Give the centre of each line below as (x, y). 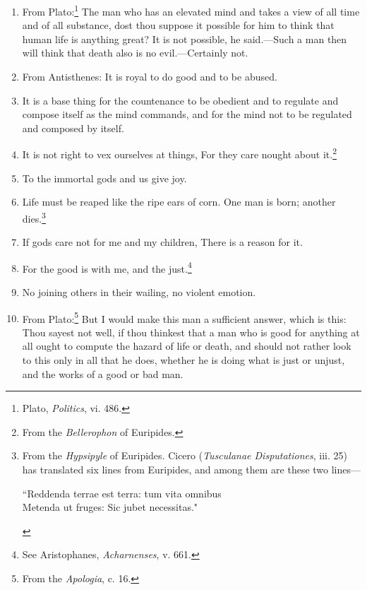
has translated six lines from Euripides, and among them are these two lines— (192, 469)
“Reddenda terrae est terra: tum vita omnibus (122, 493)
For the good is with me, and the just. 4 (107, 267)
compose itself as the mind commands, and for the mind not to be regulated (187, 114)
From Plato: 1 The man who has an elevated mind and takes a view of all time (191, 10)
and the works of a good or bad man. (103, 373)
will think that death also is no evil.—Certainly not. (135, 53)
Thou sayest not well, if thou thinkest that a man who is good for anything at (191, 332)
